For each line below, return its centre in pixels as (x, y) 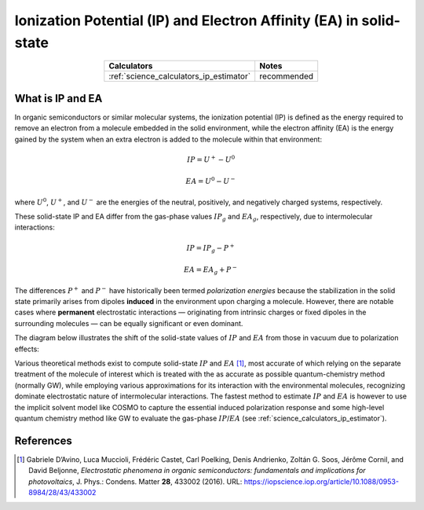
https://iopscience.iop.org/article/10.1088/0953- (322, 481)
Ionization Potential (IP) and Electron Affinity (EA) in (186, 20)
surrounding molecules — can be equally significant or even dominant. (129, 323)
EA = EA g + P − (210, 270)
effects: (27, 349)
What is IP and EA (58, 98)
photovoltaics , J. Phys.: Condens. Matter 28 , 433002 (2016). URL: (135, 481)
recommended (287, 76)
